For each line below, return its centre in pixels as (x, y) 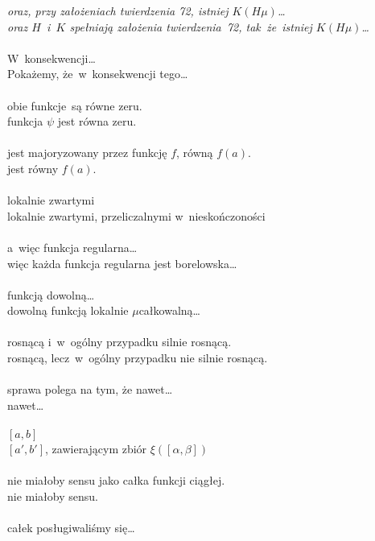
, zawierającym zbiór (96, 449)
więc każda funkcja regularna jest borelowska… (122, 263)
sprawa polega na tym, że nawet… (90, 389)
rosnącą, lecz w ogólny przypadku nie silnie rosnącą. (138, 358)
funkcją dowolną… (51, 294)
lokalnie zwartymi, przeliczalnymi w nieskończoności (136, 215)
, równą (195, 153)
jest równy (33, 168)
